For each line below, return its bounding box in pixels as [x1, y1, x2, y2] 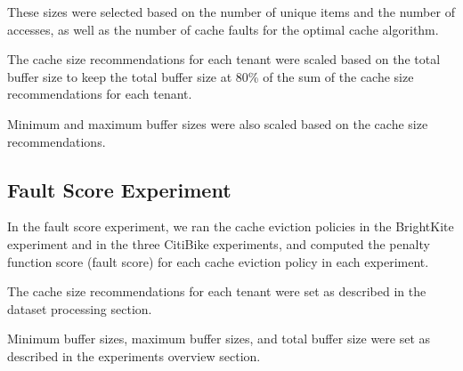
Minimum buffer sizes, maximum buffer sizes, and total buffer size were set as [7, 329, 431, 348]
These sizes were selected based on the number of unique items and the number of [7, 3, 455, 20]
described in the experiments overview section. [7, 346, 261, 365]
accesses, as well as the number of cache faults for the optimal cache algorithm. [7, 20, 439, 38]
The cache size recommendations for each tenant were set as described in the [7, 282, 426, 301]
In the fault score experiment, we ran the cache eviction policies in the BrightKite [7, 217, 454, 236]
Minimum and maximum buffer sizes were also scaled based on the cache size [7, 114, 428, 133]
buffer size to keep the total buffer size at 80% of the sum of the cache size [7, 67, 414, 85]
